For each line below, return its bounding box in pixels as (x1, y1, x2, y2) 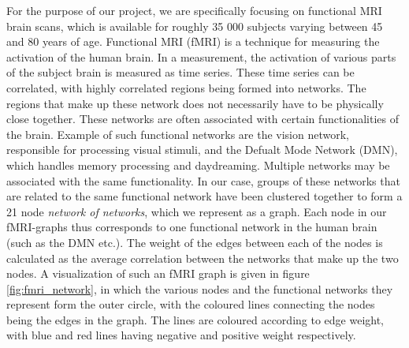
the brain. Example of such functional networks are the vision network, (6, 125, 349, 142)
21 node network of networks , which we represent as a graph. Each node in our (6, 203, 387, 219)
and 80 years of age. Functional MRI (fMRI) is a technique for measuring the (6, 33, 380, 50)
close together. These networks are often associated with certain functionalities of (6, 110, 399, 127)
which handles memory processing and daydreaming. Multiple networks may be (6, 156, 390, 173)
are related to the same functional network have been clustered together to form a (6, 188, 403, 204)
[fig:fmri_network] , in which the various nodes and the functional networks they (6, 280, 393, 297)
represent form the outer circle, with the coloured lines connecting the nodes (6, 296, 375, 312)
